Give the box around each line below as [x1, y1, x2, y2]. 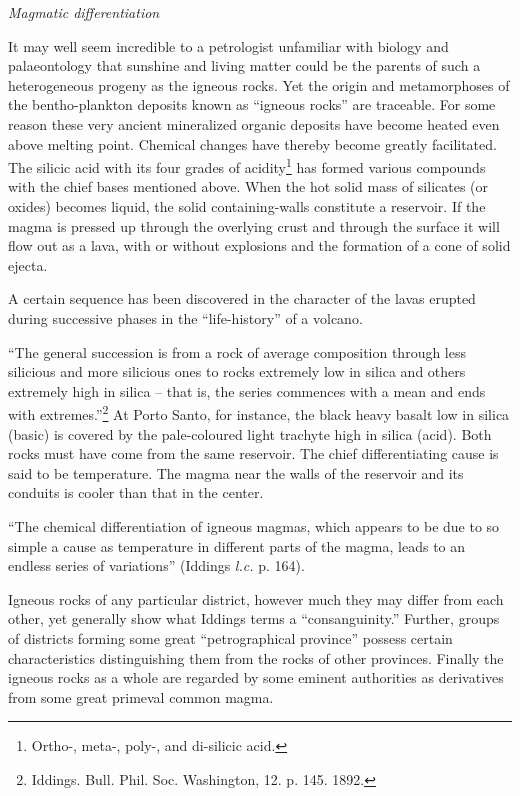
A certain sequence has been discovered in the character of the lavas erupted [8, 288, 476, 309]
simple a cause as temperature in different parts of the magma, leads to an [8, 535, 466, 556]
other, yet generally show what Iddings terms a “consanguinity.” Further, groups [8, 608, 500, 629]
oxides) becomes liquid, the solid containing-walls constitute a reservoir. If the [8, 196, 486, 216]
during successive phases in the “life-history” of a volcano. [8, 307, 363, 328]
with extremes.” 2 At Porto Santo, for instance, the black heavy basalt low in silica [8, 401, 510, 424]
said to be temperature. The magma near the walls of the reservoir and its [8, 462, 464, 483]
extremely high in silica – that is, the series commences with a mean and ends [8, 380, 486, 401]
